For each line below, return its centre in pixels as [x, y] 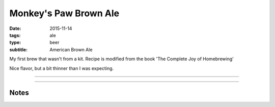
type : [15, 43]
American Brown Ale [71, 49]
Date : [15, 28]
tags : [15, 35]
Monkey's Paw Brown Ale [64, 13]
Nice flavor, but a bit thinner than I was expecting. [62, 68]
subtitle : [19, 49]
